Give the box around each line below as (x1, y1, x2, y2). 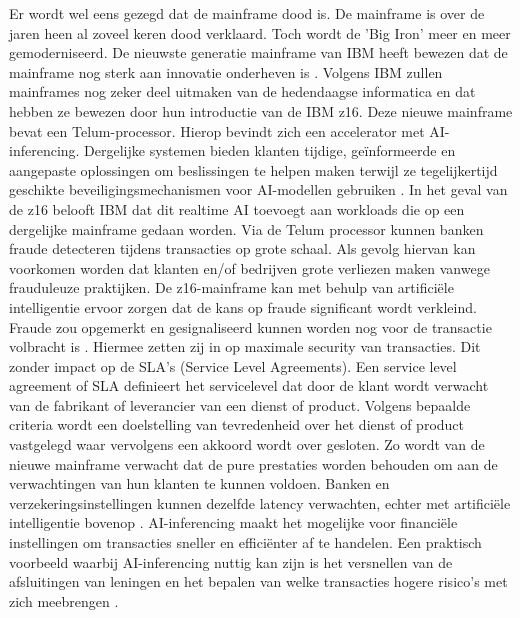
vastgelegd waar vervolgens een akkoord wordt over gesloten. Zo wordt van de (9, 434, 485, 455)
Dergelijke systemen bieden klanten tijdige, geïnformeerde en (84, 140, 456, 161)
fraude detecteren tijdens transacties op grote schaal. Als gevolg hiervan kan (9, 238, 476, 259)
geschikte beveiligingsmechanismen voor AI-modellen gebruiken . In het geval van (9, 179, 508, 200)
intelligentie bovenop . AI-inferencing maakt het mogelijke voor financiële (9, 512, 458, 533)
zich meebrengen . (9, 590, 119, 611)
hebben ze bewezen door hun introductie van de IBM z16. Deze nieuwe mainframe (9, 100, 513, 121)
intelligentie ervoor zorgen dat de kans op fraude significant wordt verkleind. (9, 296, 477, 317)
